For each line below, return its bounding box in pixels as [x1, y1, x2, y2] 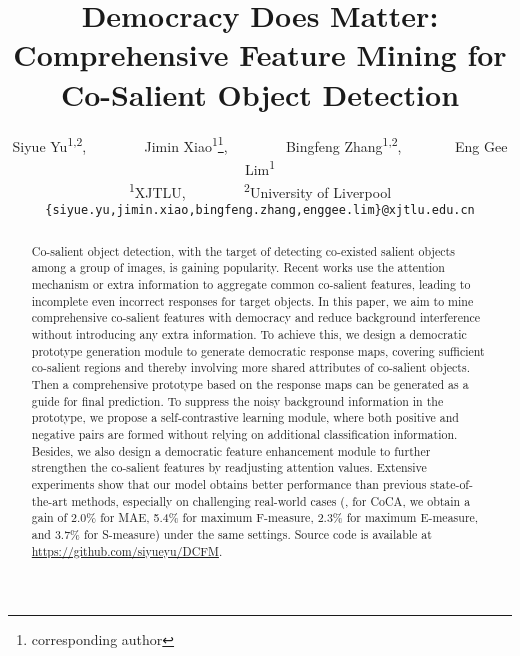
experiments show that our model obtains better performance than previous [31, 475, 427, 492]
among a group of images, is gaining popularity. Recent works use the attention [31, 259, 445, 276]
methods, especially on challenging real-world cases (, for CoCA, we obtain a [71, 492, 471, 509]
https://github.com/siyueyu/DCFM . [31, 542, 223, 559]
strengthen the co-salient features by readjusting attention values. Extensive [31, 459, 427, 476]
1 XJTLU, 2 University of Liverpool [128, 179, 392, 202]
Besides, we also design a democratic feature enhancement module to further [31, 442, 431, 459]
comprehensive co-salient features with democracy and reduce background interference [31, 309, 481, 326]
